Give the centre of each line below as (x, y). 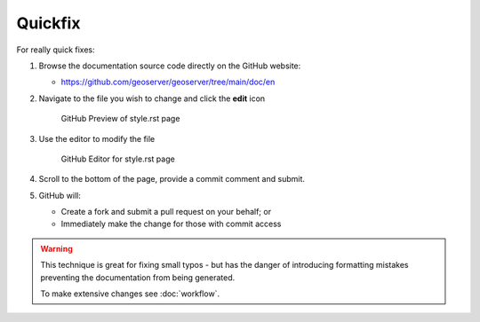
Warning (56, 248)
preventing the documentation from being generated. (138, 277)
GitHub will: (60, 195)
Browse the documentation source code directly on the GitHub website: (170, 66)
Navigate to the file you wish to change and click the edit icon (152, 98)
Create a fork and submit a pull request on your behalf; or (166, 212)
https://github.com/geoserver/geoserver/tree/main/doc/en (168, 82)
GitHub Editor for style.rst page (118, 159)
